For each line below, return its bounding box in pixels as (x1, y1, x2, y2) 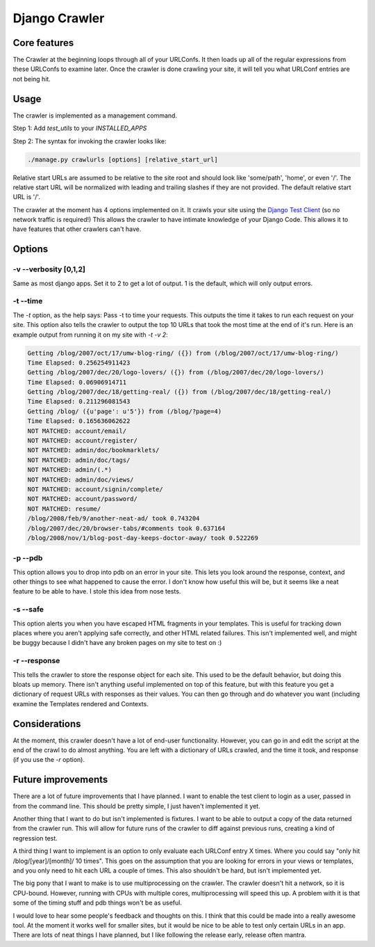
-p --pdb (12, 553, 43, 563)
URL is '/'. (12, 193, 41, 201)
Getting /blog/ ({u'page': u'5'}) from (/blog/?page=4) (27, 407, 222, 415)
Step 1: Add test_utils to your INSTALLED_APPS (12, 124, 147, 132)
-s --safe (12, 605, 44, 614)
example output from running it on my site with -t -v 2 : (12, 331, 168, 339)
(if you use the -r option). (12, 756, 85, 764)
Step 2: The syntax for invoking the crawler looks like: (12, 136, 167, 145)
